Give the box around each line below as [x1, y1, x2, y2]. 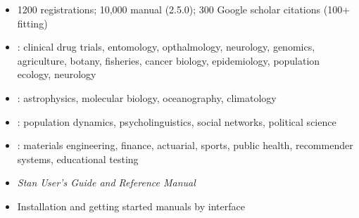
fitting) [17, 15, 48, 30]
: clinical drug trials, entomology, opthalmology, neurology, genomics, [17, 39, 315, 54]
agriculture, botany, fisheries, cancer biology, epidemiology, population [17, 53, 320, 68]
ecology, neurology [17, 67, 96, 82]
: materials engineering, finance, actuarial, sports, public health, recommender [17, 138, 353, 153]
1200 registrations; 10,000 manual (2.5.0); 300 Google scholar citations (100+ [17, 2, 351, 16]
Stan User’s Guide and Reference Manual [17, 175, 196, 190]
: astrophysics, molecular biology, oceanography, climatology [17, 90, 277, 105]
